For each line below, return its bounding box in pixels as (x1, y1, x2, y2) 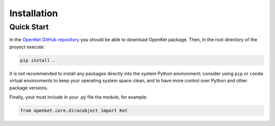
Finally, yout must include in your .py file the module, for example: (9, 94, 148, 100)
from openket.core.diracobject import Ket (20, 107, 128, 113)
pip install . (20, 57, 56, 63)
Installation (9, 8, 58, 19)
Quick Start (9, 22, 49, 31)
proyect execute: (9, 44, 45, 50)
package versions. (9, 84, 48, 91)
